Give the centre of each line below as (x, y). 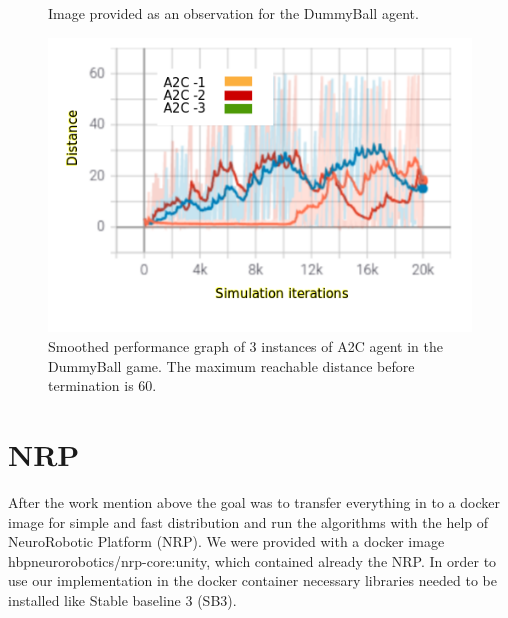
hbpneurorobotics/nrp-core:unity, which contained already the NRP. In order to (252, 560)
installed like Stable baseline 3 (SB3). (122, 599)
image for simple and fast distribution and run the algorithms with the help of (248, 521)
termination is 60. (102, 385)
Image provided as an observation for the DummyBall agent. (233, 13)
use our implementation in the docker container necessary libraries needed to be (252, 580)
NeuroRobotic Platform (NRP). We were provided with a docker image (226, 541)
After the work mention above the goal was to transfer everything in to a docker (254, 501)
